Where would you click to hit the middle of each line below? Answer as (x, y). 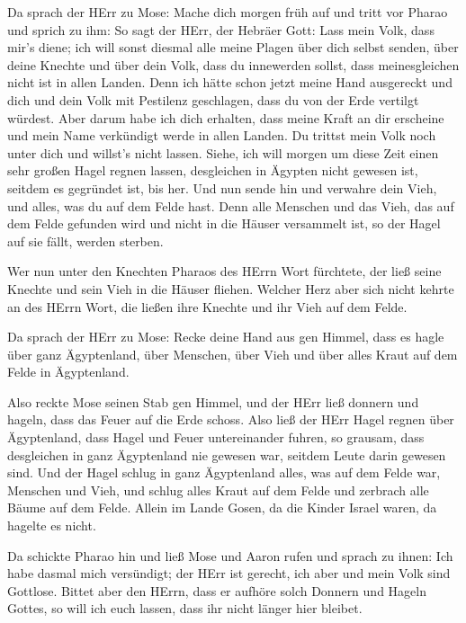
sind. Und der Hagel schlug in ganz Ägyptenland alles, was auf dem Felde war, (224, 472)
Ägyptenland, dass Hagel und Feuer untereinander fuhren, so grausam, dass (216, 437)
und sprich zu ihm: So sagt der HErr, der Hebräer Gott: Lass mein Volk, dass (221, 29)
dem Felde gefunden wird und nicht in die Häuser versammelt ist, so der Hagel (224, 223)
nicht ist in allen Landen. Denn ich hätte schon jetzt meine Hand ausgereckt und (230, 82)
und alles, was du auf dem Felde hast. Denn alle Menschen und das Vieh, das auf (231, 205)
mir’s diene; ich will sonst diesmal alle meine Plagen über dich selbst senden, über (233, 47)
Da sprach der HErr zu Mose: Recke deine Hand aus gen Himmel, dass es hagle (226, 337)
